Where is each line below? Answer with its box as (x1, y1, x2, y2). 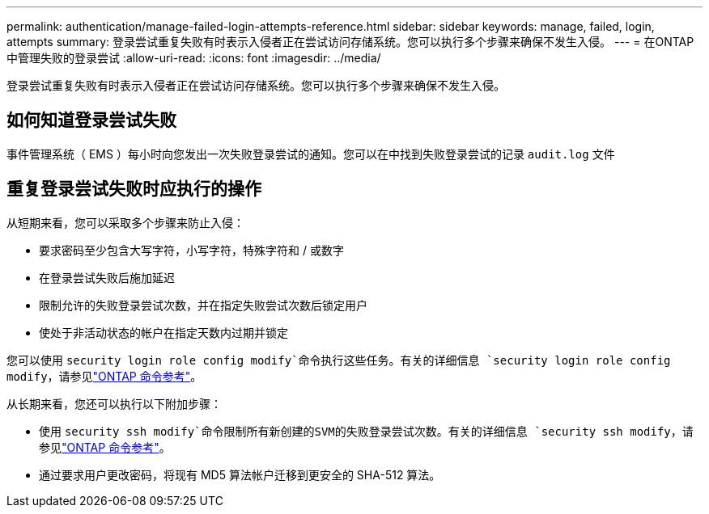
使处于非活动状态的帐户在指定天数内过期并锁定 (39, 325, 288, 339)
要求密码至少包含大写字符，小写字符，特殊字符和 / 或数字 (39, 242, 344, 257)
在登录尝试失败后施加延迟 (39, 270, 175, 284)
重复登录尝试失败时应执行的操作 (6, 179, 261, 200)
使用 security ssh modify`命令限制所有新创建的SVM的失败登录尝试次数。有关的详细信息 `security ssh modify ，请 (39, 423, 694, 438)
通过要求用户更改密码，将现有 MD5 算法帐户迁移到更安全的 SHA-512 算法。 (39, 467, 441, 482)
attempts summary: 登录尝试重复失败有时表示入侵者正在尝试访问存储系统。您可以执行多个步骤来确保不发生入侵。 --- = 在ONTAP (6, 35, 694, 48)
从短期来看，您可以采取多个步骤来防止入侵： (6, 215, 244, 230)
